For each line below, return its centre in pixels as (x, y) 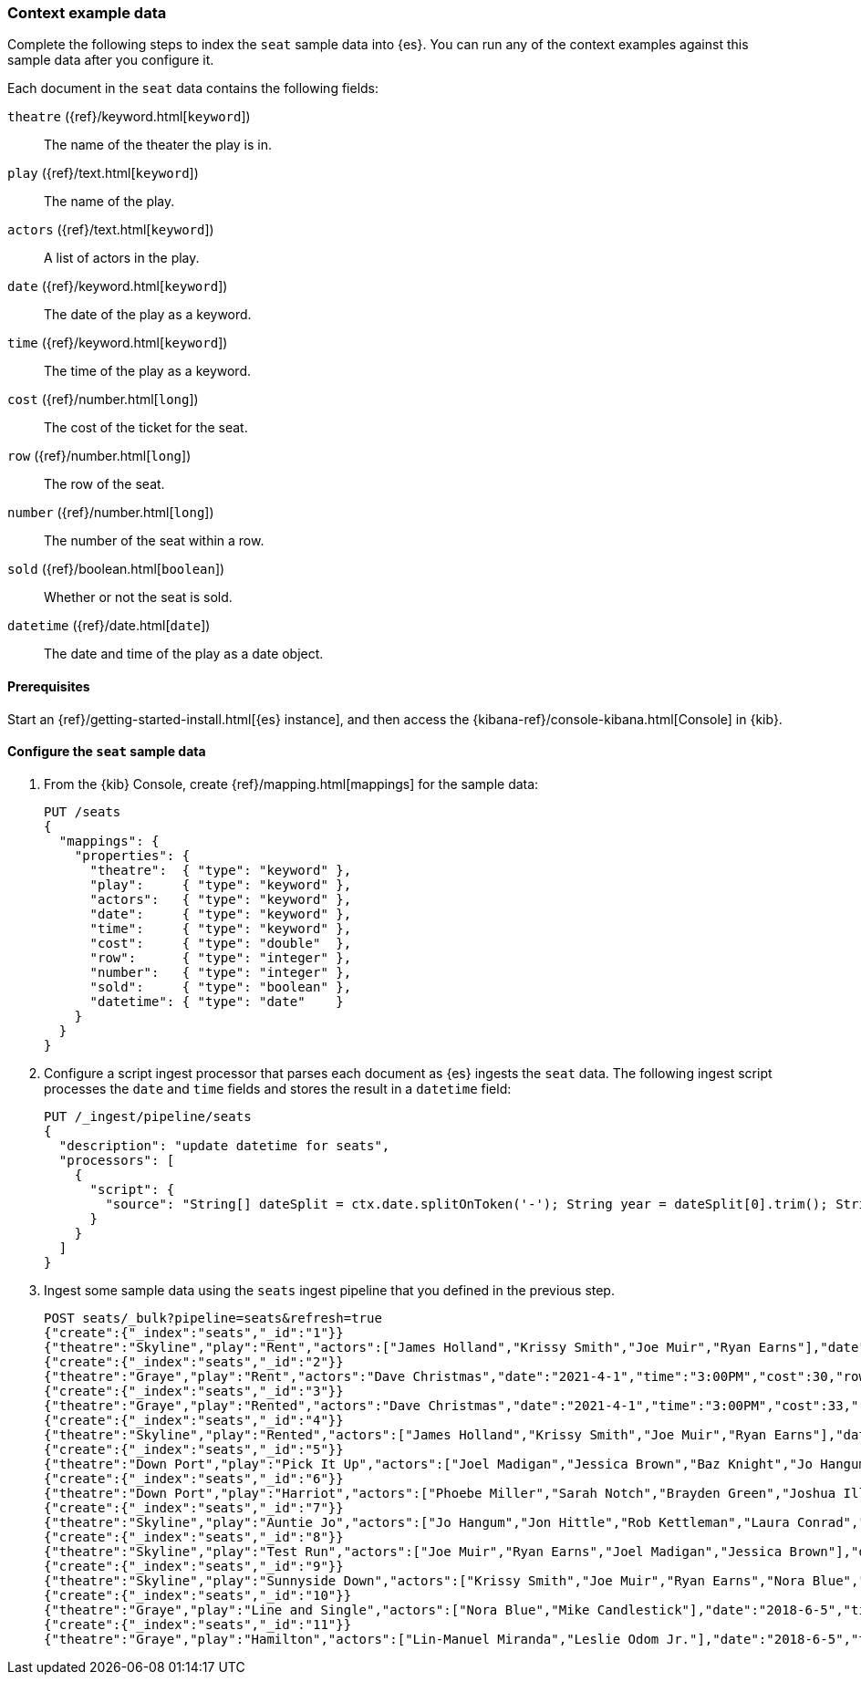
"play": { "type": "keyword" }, (221, 884)
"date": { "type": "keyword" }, (221, 914)
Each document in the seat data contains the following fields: (193, 88)
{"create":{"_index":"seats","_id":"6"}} (194, 1478)
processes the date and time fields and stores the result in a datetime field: (278, 1088)
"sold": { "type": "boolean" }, (221, 986)
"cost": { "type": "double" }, (221, 943)
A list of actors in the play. (122, 258)
